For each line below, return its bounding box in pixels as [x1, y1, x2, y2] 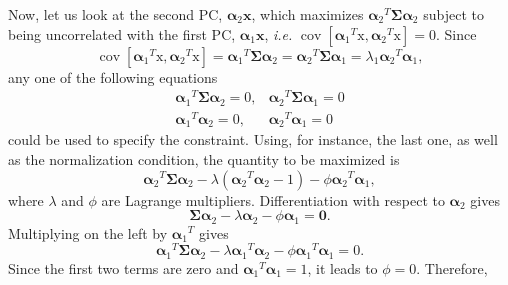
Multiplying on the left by [8, 222, 168, 243]
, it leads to [307, 257, 378, 278]
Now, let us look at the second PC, [8, 4, 223, 24]
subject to [423, 4, 484, 24]
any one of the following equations [8, 66, 218, 87]
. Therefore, [416, 257, 488, 278]
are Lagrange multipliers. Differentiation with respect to [101, 189, 445, 210]
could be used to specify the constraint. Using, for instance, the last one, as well [8, 129, 498, 150]
